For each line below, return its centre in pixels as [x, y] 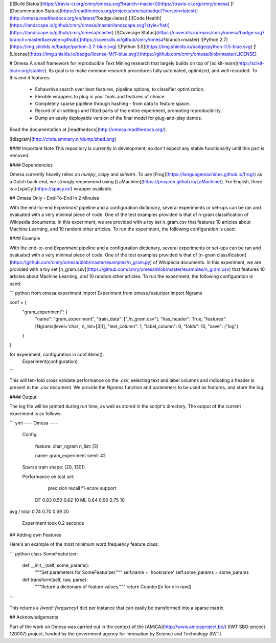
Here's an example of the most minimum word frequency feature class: [84, 544]
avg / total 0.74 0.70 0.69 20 [39, 511]
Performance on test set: [48, 477]
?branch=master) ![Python [191, 39]
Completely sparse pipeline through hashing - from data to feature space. [112, 104]
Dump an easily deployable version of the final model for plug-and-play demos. [119, 118]
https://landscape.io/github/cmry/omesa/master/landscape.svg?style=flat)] [90, 25]
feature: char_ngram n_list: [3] [67, 446]
